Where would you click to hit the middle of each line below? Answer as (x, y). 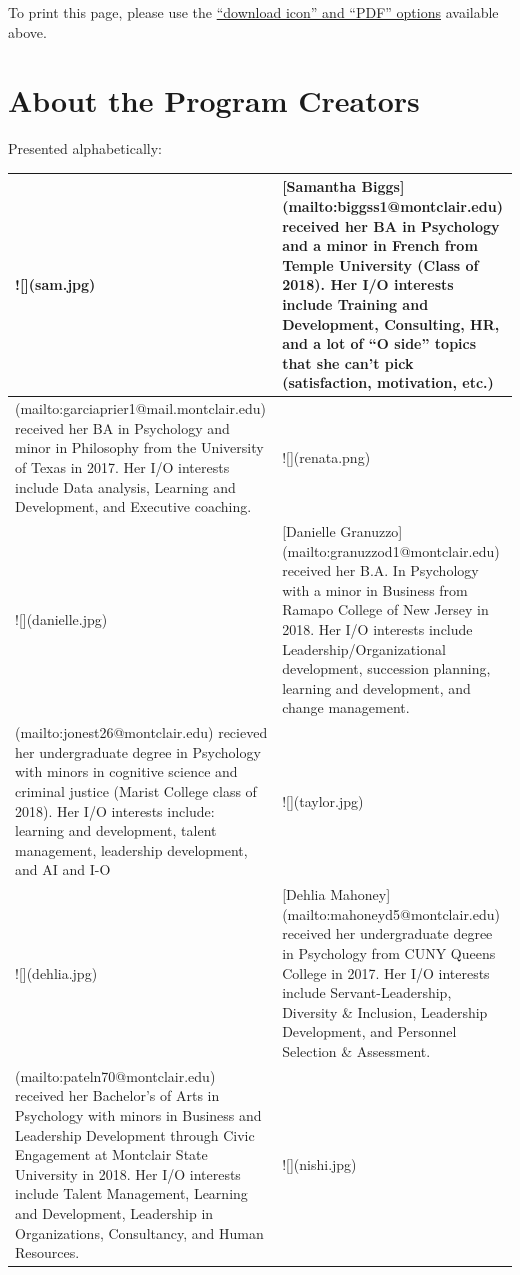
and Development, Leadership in (114, 1212)
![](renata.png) (326, 457)
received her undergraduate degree (387, 933)
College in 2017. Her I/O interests (386, 972)
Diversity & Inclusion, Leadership (385, 1011)
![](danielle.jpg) (61, 619)
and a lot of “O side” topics (379, 343)
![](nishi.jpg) (319, 1163)
